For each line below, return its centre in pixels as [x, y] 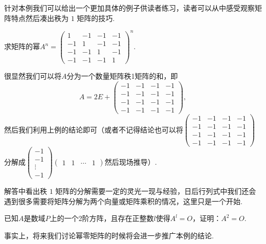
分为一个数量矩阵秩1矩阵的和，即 [122, 75]
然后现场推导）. [131, 161]
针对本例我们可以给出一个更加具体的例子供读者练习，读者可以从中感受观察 [129, 8]
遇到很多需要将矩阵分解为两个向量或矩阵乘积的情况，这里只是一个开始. [123, 201]
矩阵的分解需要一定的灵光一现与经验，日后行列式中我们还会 [156, 191]
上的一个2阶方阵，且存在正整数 [102, 218]
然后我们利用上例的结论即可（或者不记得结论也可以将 [94, 129]
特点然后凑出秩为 [40, 18]
